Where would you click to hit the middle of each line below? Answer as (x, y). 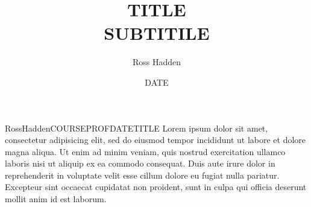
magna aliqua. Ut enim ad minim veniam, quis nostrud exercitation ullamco (145, 151)
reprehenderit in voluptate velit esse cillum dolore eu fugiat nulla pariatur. (142, 175)
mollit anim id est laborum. (56, 199)
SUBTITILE (157, 33)
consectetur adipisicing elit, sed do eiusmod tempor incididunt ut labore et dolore (155, 140)
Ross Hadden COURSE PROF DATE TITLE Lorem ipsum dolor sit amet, (137, 128)
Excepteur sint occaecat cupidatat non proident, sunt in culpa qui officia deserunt (156, 187)
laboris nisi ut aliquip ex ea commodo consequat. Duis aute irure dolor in (140, 163)
